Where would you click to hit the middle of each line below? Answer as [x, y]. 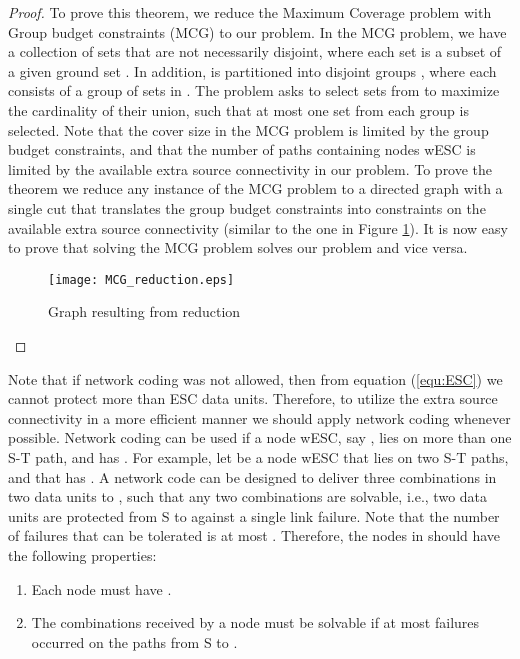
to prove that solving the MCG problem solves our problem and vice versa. [238, 247]
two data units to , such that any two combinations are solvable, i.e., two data [248, 496]
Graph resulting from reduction [144, 311]
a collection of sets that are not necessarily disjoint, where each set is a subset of [255, 51]
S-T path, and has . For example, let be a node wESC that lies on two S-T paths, [258, 456]
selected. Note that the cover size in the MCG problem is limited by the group [248, 129]
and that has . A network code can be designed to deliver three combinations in [252, 476]
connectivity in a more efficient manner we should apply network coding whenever [259, 417]
